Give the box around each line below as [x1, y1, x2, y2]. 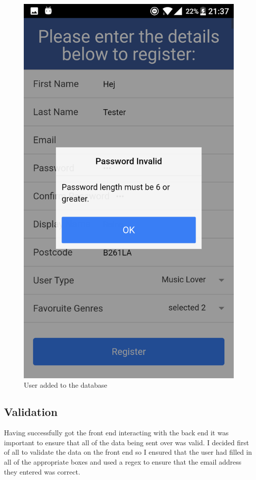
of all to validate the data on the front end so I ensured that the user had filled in [4, 447, 252, 457]
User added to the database [24, 380, 107, 390]
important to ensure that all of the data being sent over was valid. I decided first [4, 437, 249, 447]
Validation [4, 404, 58, 419]
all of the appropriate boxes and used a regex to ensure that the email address [4, 456, 242, 467]
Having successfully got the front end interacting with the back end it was [4, 427, 229, 438]
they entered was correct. [4, 466, 80, 477]
